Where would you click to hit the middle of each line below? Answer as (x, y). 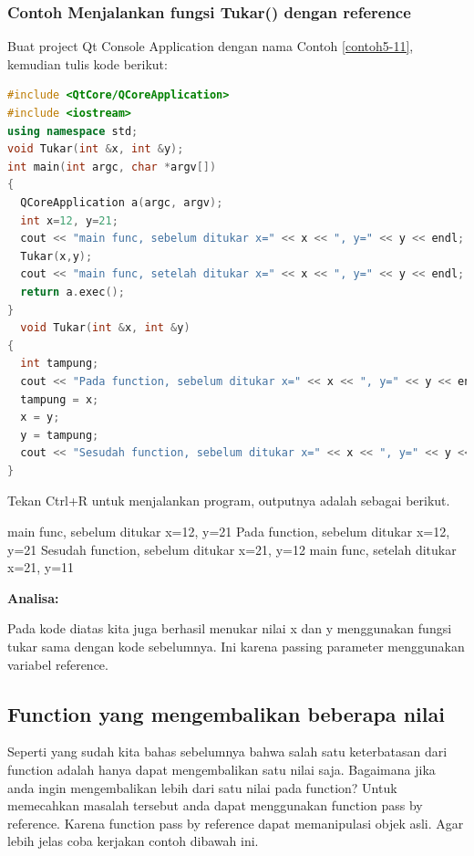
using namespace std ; (73, 131)
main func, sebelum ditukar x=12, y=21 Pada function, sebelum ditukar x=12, (229, 532)
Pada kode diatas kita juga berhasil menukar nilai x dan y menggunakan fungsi (230, 628)
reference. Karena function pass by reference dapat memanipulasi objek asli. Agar (236, 823)
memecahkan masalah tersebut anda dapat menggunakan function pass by (215, 805)
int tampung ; (60, 364)
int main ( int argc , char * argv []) (112, 167)
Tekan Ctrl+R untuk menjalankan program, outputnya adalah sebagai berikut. (229, 501)
